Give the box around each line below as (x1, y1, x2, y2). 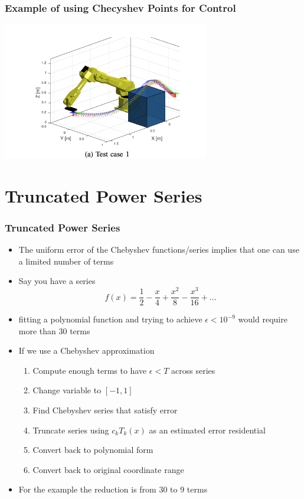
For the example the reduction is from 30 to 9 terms (18, 483, 208, 495)
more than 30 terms (18, 324, 90, 337)
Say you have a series (18, 275, 96, 287)
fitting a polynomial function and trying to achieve (18, 313, 202, 325)
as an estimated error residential (149, 423, 266, 436)
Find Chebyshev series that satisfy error (32, 404, 178, 416)
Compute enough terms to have (32, 364, 147, 376)
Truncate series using (32, 423, 109, 436)
